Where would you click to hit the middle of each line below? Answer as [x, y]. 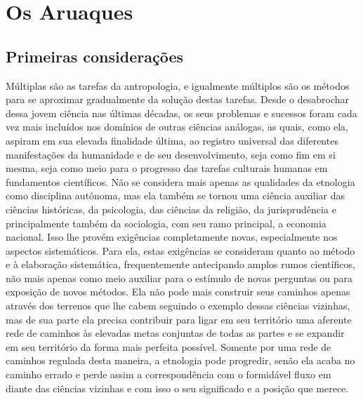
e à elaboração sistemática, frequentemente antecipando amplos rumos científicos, [180, 264]
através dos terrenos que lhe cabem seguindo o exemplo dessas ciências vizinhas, [178, 306]
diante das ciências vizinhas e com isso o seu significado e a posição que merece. [177, 388]
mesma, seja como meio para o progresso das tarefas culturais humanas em [167, 168]
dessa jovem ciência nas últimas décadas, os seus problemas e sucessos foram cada [181, 113]
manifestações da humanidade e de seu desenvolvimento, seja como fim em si [171, 154]
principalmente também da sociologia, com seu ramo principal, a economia [166, 223]
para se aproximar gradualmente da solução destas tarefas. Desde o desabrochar [178, 99]
